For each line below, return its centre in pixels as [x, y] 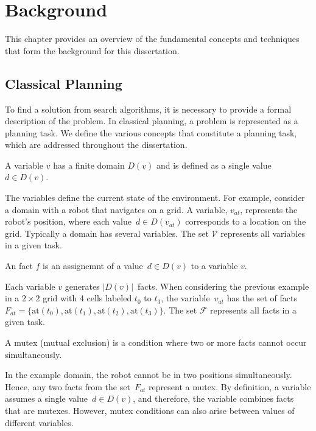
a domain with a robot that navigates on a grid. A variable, [116, 209]
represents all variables [263, 233]
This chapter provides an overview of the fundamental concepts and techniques [152, 39]
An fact [19, 266]
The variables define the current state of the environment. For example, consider [155, 198]
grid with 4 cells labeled [87, 298]
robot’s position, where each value [68, 221]
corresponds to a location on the [246, 221]
